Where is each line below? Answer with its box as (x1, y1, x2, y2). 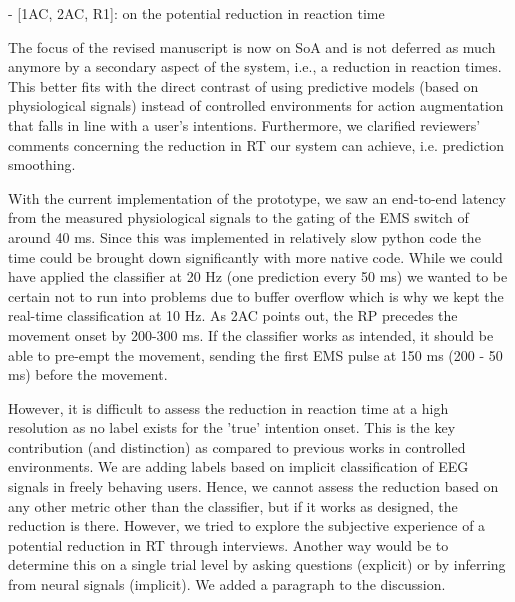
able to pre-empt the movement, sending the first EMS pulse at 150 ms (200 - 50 (8, 344, 503, 365)
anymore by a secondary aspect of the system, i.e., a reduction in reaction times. (8, 56, 502, 77)
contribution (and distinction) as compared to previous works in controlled (8, 436, 466, 457)
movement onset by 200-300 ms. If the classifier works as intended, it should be (8, 324, 494, 345)
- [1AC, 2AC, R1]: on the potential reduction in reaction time (8, 3, 385, 23)
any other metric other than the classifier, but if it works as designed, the (8, 495, 458, 516)
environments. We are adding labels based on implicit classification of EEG (8, 456, 469, 477)
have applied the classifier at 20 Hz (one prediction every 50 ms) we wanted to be (8, 266, 508, 287)
